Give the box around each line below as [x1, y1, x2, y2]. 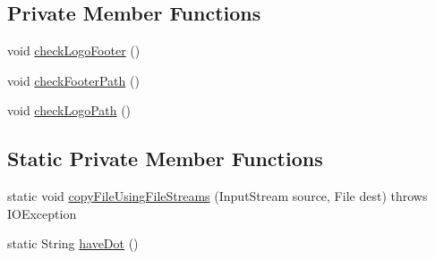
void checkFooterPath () [7, 71, 140, 89]
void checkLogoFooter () [7, 41, 141, 60]
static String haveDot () [7, 234, 139, 253]
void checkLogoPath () [7, 101, 132, 120]
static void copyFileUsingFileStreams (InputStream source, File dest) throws [7, 187, 428, 205]
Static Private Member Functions [7, 145, 323, 172]
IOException [7, 204, 77, 222]
